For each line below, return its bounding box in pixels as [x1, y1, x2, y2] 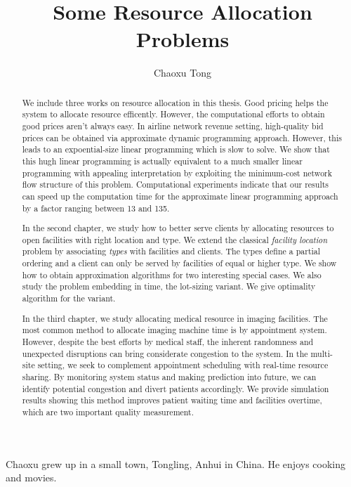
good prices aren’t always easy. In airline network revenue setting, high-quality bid [22, 120, 324, 132]
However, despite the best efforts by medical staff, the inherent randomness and [22, 335, 314, 347]
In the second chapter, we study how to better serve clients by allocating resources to [22, 222, 334, 234]
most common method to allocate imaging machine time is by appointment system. [22, 324, 327, 336]
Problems [135, 25, 230, 53]
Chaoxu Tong [153, 65, 212, 80]
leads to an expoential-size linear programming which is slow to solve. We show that [22, 143, 330, 155]
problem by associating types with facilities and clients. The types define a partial [22, 245, 321, 257]
